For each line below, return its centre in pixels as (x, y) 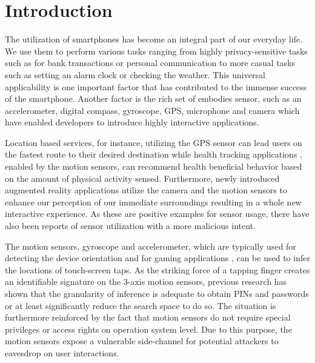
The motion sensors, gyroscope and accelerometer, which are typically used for (151, 246)
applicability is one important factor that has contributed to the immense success (156, 86)
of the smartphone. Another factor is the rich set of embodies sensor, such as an (153, 98)
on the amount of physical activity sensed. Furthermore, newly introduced (142, 178)
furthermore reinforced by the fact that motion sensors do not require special (148, 317)
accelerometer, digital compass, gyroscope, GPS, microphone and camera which (152, 110)
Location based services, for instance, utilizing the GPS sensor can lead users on (154, 142)
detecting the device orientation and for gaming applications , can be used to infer (157, 258)
